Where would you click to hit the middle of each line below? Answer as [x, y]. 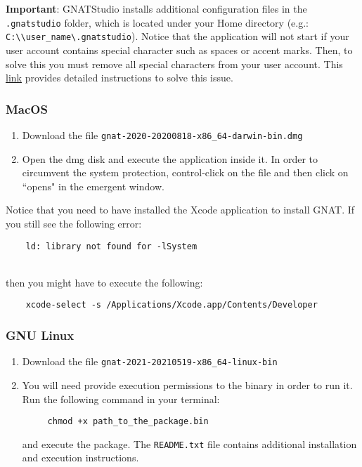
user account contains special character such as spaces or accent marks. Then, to [179, 50]
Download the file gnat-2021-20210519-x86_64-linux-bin [150, 361]
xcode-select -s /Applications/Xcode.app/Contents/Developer [172, 305]
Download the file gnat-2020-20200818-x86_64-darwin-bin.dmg [162, 134]
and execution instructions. [80, 458]
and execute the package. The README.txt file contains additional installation [189, 443]
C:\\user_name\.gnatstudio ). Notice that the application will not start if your [177, 36]
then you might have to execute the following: [104, 282]
